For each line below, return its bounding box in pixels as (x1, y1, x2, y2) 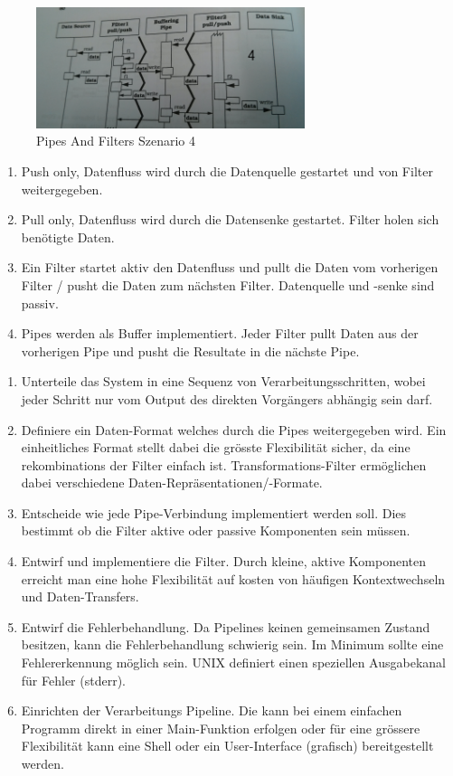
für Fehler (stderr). (21, 670, 126, 689)
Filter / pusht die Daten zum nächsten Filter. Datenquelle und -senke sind (21, 275, 435, 294)
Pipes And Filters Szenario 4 (36, 131, 196, 150)
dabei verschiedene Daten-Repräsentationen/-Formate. (21, 473, 323, 492)
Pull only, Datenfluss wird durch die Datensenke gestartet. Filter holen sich (21, 210, 439, 229)
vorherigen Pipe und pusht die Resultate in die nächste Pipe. (21, 341, 360, 360)
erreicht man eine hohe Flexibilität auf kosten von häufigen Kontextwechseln (21, 569, 446, 588)
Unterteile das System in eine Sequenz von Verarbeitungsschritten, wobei (21, 372, 426, 391)
